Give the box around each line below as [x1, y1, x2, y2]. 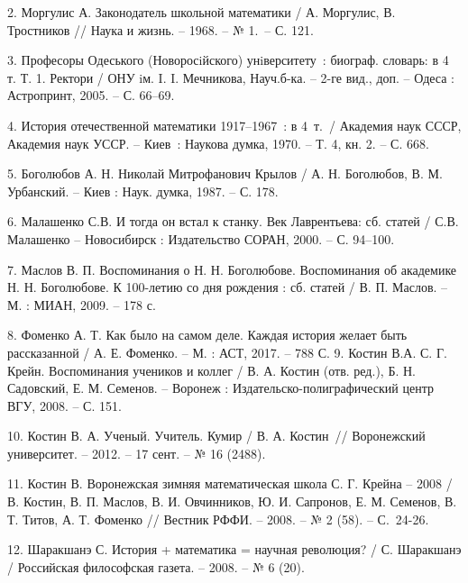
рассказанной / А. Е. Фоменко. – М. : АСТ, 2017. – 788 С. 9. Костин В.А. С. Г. [7, 342, 447, 361]
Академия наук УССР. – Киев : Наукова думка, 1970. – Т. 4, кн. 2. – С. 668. [7, 133, 429, 152]
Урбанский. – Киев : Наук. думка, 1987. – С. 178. [7, 181, 279, 200]
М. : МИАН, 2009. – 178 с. [7, 295, 156, 314]
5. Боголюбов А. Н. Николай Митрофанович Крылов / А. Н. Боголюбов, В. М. [7, 164, 443, 183]
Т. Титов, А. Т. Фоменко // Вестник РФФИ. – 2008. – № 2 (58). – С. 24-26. [7, 509, 429, 528]
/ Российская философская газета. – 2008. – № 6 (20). [7, 557, 305, 576]
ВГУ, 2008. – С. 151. [7, 396, 122, 414]
